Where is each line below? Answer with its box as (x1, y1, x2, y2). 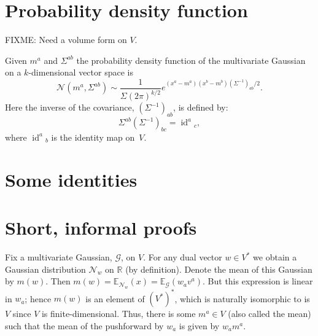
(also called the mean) (228, 307, 311, 320)
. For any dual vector (143, 251, 222, 263)
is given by (179, 319, 220, 332)
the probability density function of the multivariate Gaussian (76, 53, 306, 66)
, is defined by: (173, 101, 228, 114)
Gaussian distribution (5, 262, 86, 275)
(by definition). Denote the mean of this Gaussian (125, 262, 312, 275)
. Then (45, 275, 71, 287)
